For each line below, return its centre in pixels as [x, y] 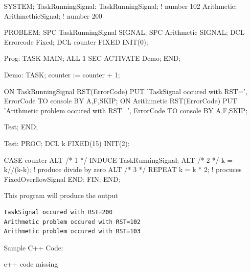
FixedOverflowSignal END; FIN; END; [62, 179]
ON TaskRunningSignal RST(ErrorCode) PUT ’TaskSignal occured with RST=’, [126, 91]
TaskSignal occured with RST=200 [58, 212]
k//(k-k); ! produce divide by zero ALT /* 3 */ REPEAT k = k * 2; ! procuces [123, 169]
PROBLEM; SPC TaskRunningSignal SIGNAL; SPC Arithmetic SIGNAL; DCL [124, 32]
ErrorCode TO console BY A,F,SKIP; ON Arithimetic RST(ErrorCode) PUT [121, 101]
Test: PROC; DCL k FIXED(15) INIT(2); [67, 143]
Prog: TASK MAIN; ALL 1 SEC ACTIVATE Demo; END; [92, 58]
